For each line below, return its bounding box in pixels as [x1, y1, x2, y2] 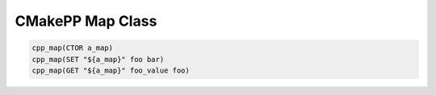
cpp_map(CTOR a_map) [31, 43, 113, 52]
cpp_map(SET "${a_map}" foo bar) [31, 55, 165, 64]
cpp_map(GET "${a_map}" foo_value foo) [31, 65, 190, 75]
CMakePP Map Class [15, 12, 157, 30]
